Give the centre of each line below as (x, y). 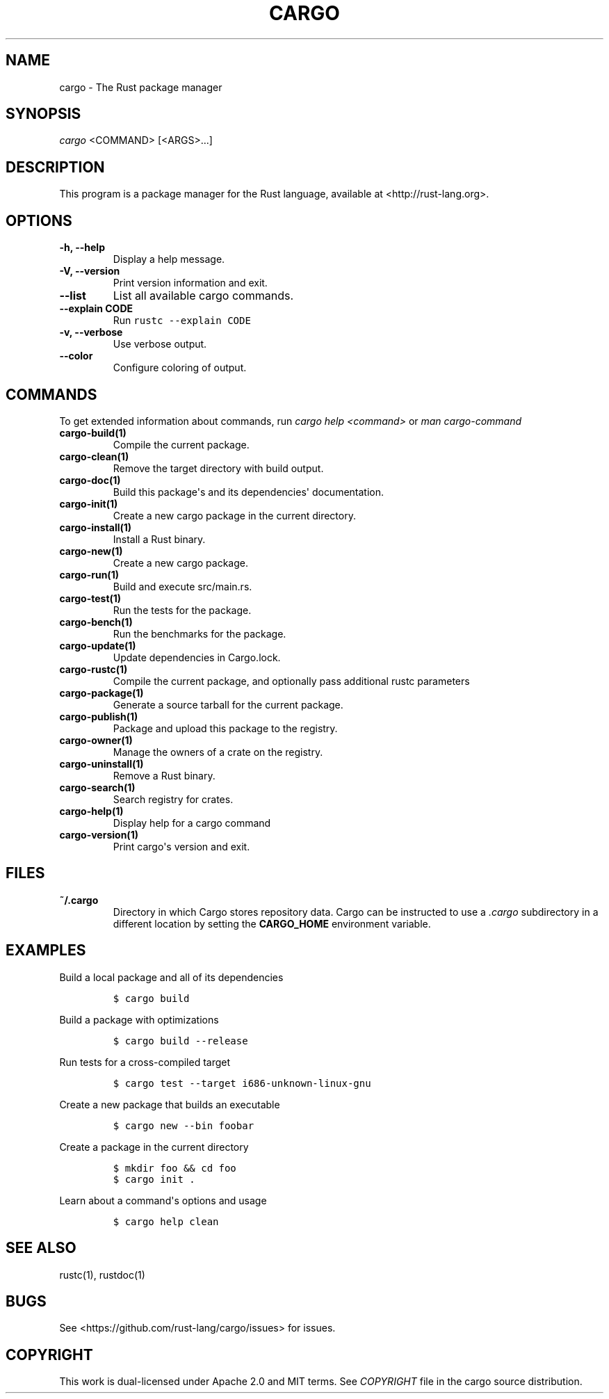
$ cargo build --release (180, 1041)
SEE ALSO (41, 1248)
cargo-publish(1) (99, 716)
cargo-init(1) (89, 503)
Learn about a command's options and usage (163, 1200)
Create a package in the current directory (154, 1147)
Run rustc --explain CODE (182, 321)
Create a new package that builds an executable (170, 1104)
